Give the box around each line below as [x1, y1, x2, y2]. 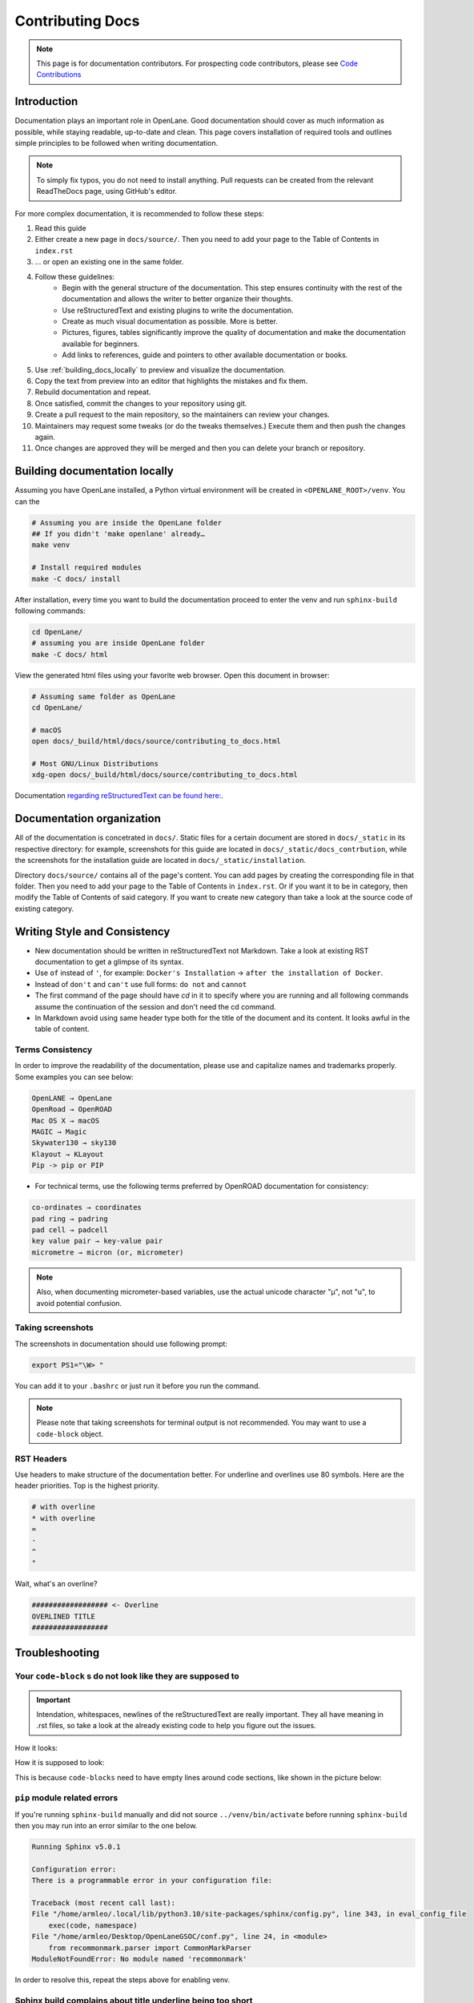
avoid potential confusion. [36, 1298, 123, 1308]
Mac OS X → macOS [31, 1116, 100, 1125]
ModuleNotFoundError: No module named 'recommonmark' [31, 1954, 247, 1963]
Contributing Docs [14, 12, 140, 30]
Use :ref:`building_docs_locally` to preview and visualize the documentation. [34, 365, 286, 374]
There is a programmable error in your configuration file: [31, 1876, 273, 1885]
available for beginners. [62, 339, 140, 349]
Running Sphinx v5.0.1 [31, 1843, 121, 1852]
